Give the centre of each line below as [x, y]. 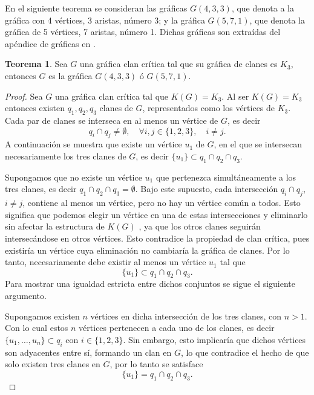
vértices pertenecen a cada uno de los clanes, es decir [177, 328]
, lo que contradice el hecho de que [245, 352]
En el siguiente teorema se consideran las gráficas [96, 8]
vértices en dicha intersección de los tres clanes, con [186, 316]
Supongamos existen [42, 316]
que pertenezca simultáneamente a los [226, 177]
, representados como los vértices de [209, 108]
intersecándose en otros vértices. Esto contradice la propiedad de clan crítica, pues [157, 238]
